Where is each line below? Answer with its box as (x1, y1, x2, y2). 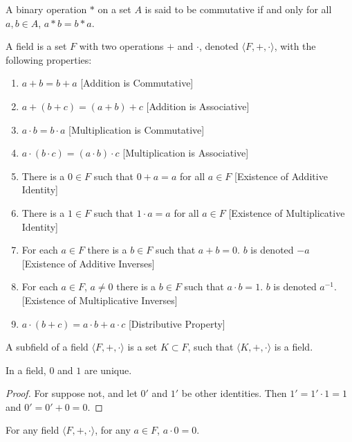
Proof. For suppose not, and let (6, 386, 138, 400)
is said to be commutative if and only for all (145, 2, 332, 16)
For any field (6, 423, 59, 437)
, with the (274, 39, 316, 53)
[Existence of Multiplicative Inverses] (21, 292, 178, 307)
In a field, (6, 362, 46, 377)
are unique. (84, 362, 132, 377)
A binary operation (6, 2, 87, 16)
